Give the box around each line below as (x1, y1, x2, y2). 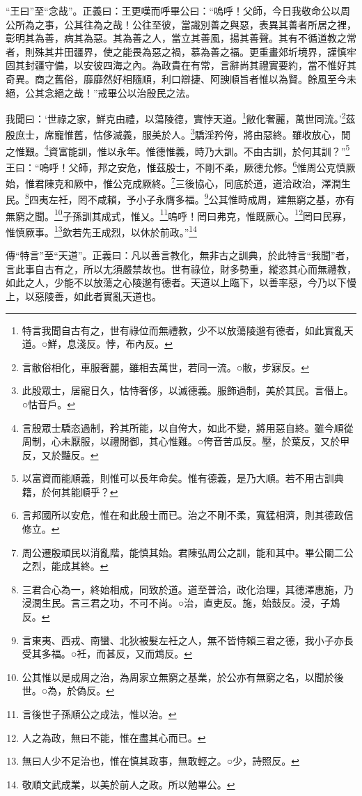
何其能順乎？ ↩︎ (51, 484, 118, 499)
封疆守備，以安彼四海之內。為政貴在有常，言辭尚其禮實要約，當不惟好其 (24, 58, 356, 72)
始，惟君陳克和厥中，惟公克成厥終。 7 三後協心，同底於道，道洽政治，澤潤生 (6, 174, 351, 190)
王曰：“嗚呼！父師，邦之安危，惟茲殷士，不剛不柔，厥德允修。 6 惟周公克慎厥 (6, 157, 356, 174)
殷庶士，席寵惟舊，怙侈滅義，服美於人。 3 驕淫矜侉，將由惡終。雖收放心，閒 (6, 125, 351, 142)
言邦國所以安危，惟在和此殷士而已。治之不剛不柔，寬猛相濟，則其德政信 (22, 508, 354, 522)
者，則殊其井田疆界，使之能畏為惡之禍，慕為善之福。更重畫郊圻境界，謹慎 (6, 44, 347, 58)
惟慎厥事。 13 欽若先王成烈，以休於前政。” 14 (6, 222, 197, 239)
